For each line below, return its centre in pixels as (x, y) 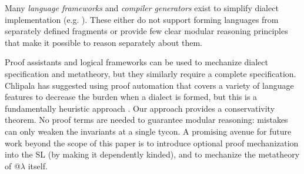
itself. (38, 165)
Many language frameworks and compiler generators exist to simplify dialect (142, 8)
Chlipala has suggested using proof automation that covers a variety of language (149, 85)
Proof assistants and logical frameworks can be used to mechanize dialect (136, 62)
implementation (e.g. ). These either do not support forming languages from (142, 19)
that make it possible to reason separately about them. (103, 42)
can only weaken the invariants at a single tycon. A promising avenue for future (148, 131)
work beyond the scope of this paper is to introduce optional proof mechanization (152, 143)
